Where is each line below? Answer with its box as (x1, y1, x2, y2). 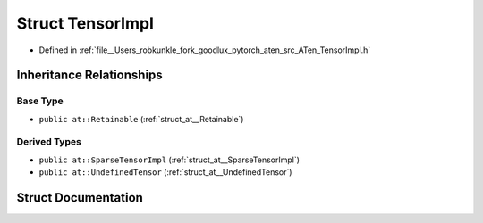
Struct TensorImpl (16, 13, 154, 33)
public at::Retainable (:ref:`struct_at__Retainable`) (38, 113, 244, 124)
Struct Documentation (16, 190, 143, 205)
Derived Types (16, 136, 82, 148)
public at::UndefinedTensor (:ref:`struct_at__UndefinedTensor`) (38, 167, 292, 178)
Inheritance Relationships (16, 68, 163, 83)
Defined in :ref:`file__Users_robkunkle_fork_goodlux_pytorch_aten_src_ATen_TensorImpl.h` (38, 45, 371, 55)
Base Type (16, 95, 64, 107)
